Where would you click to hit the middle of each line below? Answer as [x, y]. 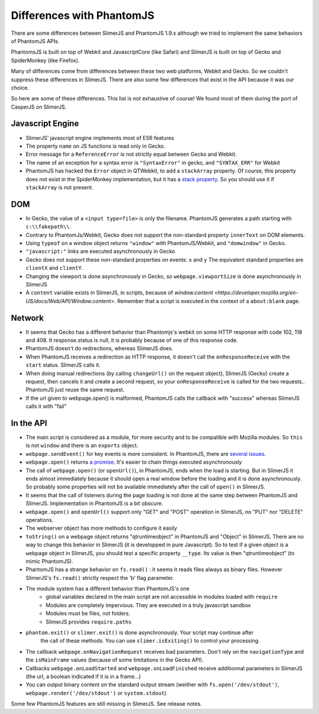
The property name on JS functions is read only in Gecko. [95, 146]
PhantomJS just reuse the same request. [75, 390]
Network [27, 318]
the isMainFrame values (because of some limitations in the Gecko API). [115, 660]
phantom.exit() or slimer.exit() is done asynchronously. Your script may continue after [140, 633]
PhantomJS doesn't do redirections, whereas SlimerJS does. [100, 348]
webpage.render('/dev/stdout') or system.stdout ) [96, 693]
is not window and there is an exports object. [82, 445]
